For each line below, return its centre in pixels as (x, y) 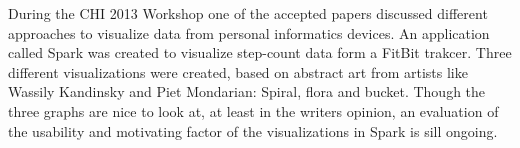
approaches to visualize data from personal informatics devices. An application (249, 32)
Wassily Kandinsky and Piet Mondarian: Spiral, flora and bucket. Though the (247, 91)
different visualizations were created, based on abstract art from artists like (238, 71)
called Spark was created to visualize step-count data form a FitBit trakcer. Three (260, 52)
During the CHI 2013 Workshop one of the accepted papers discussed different (248, 13)
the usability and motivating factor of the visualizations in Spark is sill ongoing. (253, 130)
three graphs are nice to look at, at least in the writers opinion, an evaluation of (253, 110)
